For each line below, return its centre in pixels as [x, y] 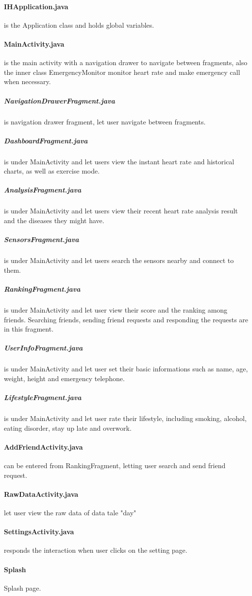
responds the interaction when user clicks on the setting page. [96, 550]
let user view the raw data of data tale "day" [70, 512]
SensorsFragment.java [42, 239]
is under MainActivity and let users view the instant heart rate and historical [119, 161]
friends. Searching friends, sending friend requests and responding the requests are [126, 319]
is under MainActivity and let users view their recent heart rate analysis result [121, 211]
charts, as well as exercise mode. [52, 171]
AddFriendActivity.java [43, 447]
